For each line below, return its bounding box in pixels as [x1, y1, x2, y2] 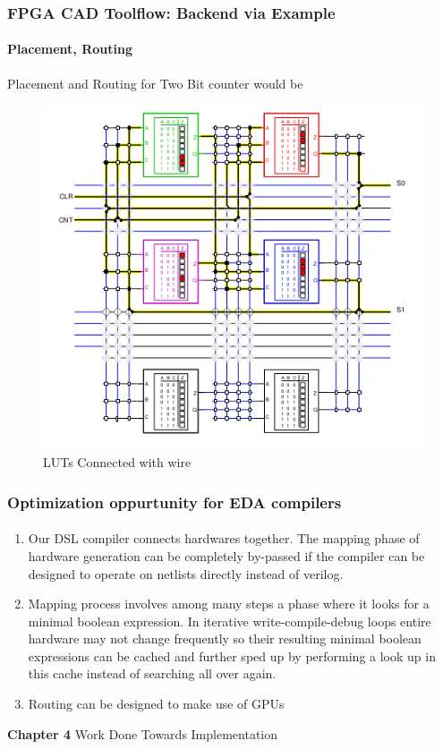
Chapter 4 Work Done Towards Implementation [7, 724, 278, 743]
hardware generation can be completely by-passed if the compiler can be [28, 546, 425, 565]
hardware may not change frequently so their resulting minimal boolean [28, 629, 422, 648]
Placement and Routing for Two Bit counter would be [7, 73, 303, 92]
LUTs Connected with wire [43, 453, 192, 472]
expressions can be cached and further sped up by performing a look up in [28, 646, 436, 665]
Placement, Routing [7, 39, 132, 58]
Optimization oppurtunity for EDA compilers [7, 490, 342, 513]
